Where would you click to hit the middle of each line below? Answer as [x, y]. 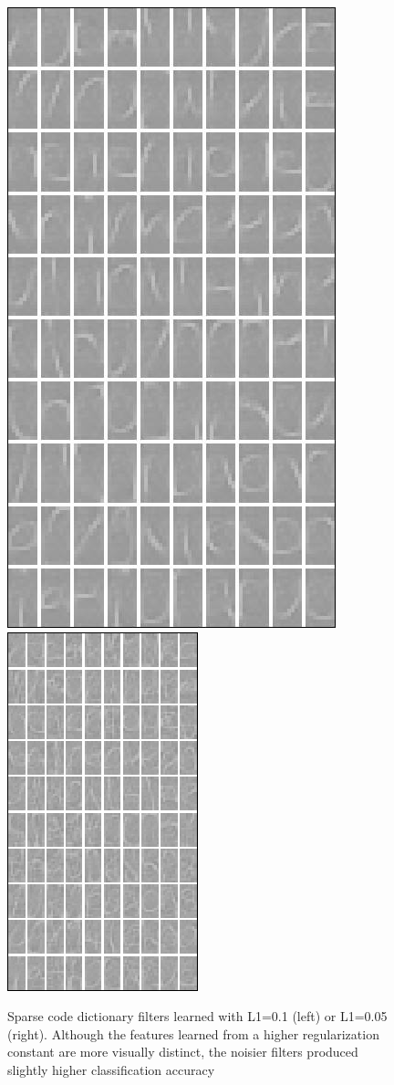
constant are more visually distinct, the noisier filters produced [183, 1052]
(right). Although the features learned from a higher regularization [193, 1033]
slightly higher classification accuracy [111, 1069]
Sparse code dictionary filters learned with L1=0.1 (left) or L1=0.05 [197, 1016]
